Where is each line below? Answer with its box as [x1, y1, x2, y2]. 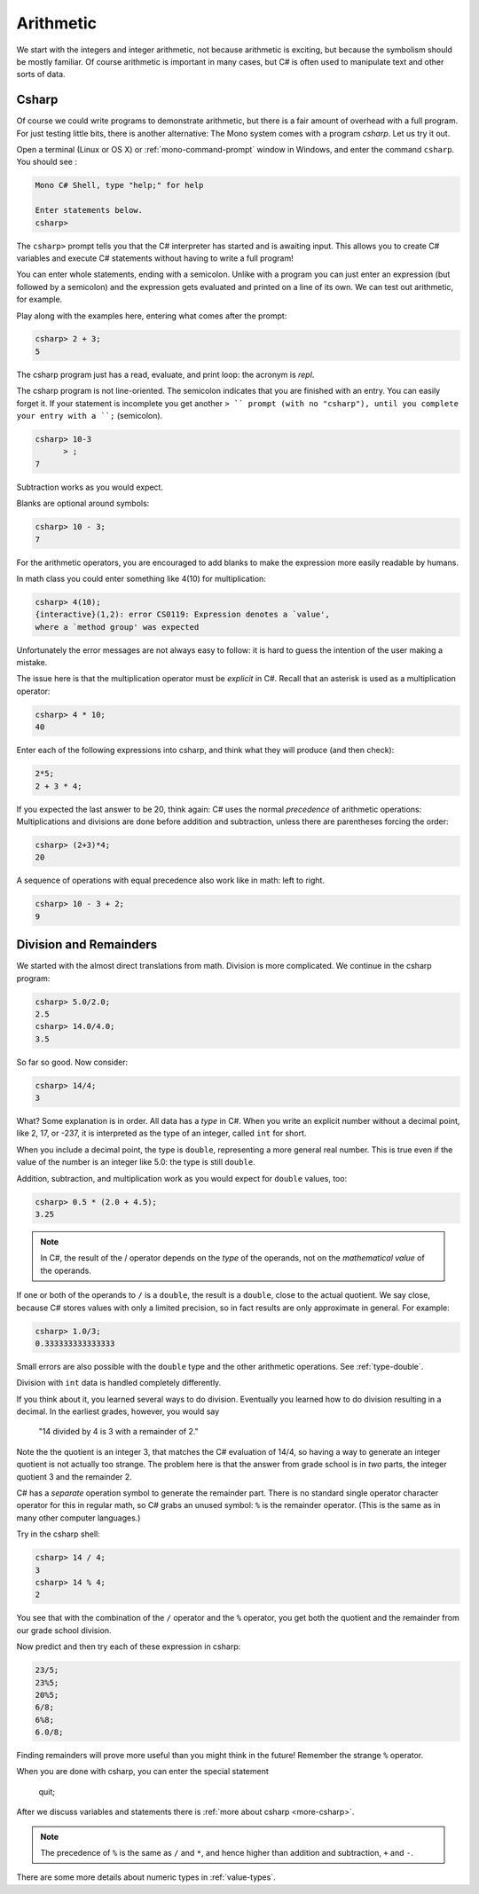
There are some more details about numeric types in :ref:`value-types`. [16, 1872, 276, 1882]
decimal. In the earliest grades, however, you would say [16, 1406, 220, 1417]
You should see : [16, 156, 77, 168]
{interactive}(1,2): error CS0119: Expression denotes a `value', [35, 609, 330, 620]
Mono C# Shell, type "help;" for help [35, 180, 204, 191]
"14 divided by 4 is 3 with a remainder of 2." [38, 1426, 199, 1437]
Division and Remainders [16, 937, 158, 953]
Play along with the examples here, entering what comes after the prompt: [16, 310, 287, 321]
